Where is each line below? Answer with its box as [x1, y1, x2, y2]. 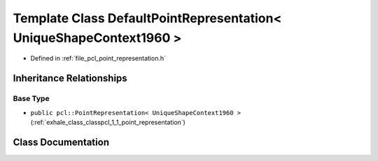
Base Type [13, 94, 50, 104]
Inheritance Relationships [13, 72, 127, 84]
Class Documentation [13, 136, 110, 148]
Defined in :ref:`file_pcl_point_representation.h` [30, 54, 166, 63]
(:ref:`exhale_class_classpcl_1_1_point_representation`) [30, 118, 185, 126]
